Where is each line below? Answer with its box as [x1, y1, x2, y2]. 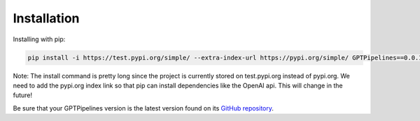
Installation [13, 10, 80, 26]
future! [13, 91, 33, 99]
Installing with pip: [13, 35, 66, 43]
